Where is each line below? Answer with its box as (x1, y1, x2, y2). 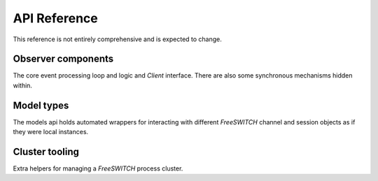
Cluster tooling (13, 145, 80, 157)
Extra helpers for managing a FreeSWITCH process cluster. (13, 164, 183, 173)
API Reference (13, 10, 98, 26)
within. (13, 81, 33, 89)
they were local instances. (13, 128, 89, 136)
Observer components (13, 53, 114, 65)
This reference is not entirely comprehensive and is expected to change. (13, 35, 222, 43)
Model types (13, 99, 69, 111)
